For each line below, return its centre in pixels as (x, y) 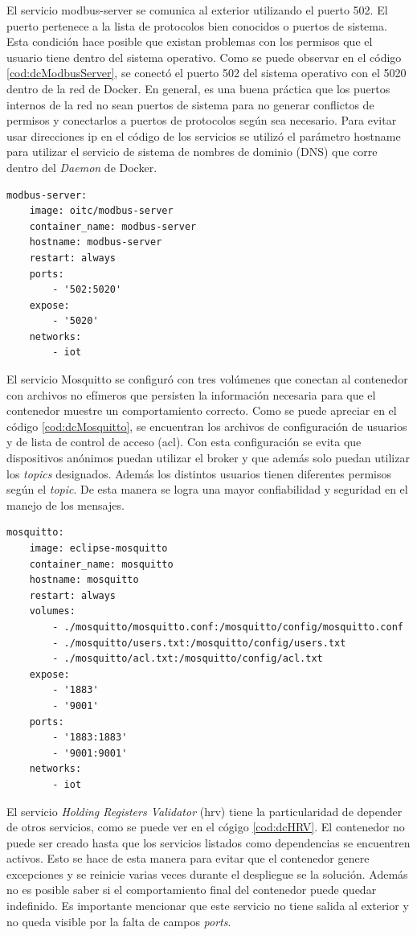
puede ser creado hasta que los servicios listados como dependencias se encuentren (208, 842)
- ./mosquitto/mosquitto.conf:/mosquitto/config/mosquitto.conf (228, 627)
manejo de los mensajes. (65, 504)
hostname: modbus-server (96, 242)
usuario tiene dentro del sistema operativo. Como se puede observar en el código (204, 57)
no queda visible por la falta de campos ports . (119, 921)
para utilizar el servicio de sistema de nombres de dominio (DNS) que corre (192, 152)
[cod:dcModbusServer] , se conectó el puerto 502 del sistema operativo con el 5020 (206, 73)
